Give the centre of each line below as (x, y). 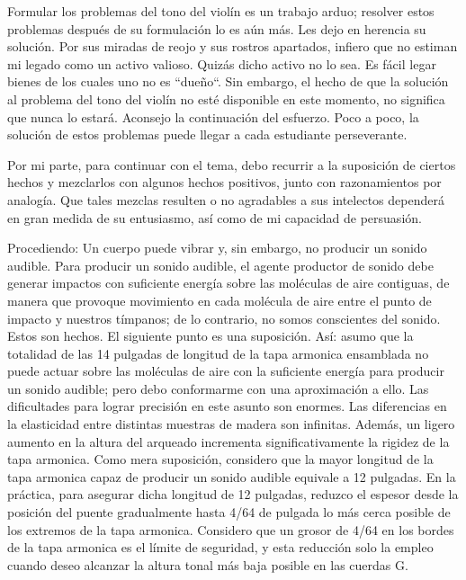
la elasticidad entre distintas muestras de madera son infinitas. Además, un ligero (231, 424)
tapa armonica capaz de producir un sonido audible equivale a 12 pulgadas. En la (232, 476)
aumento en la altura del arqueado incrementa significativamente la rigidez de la (229, 441)
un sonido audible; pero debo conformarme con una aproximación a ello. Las (218, 388)
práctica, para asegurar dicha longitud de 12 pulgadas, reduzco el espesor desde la (233, 494)
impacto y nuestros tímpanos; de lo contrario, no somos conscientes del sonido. (224, 318)
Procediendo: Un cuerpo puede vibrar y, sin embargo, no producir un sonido (217, 248)
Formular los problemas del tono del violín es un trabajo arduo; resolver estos (221, 11)
